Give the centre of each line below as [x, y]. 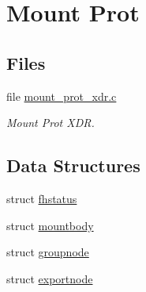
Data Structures [73, 165]
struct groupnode [48, 252]
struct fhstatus [42, 198]
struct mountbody [50, 225]
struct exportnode [50, 278]
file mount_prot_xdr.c [62, 96]
